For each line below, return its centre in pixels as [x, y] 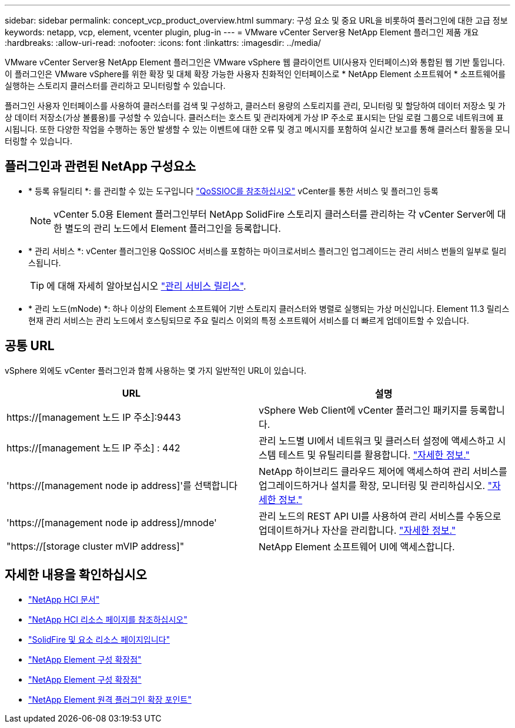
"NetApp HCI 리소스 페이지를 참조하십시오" [108, 619]
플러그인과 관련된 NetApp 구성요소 [101, 167]
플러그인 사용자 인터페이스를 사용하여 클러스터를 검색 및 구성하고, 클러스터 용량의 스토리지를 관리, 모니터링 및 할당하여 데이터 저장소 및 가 [255, 106]
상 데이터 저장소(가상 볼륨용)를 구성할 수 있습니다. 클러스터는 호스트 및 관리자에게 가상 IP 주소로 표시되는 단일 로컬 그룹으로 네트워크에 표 [254, 117]
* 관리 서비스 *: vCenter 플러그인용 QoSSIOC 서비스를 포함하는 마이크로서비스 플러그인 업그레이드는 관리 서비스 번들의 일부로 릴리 [267, 251]
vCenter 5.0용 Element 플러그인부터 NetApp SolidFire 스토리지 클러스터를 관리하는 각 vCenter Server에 [274, 214]
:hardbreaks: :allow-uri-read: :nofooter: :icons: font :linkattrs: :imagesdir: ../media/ [163, 43]
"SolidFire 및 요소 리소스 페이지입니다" [99, 639]
